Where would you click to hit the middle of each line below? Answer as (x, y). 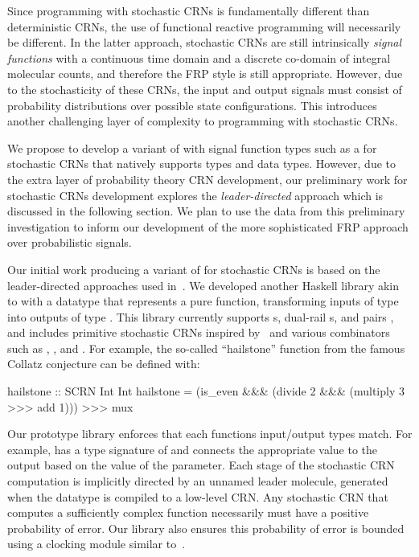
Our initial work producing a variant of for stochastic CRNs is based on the (194, 269)
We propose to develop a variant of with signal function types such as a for (192, 147)
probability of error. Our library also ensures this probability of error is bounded (206, 528)
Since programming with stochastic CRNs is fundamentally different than (189, 10)
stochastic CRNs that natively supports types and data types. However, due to (202, 164)
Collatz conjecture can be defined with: (104, 364)
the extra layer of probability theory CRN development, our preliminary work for (207, 179)
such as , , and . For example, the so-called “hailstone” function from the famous (206, 348)
